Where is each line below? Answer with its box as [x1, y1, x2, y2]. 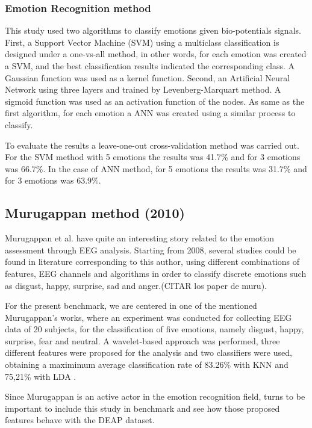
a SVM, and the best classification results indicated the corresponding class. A [5, 60, 295, 72]
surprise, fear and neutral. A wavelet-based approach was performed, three [5, 334, 280, 347]
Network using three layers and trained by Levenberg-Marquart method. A [5, 83, 281, 96]
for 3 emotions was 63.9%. [5, 174, 101, 187]
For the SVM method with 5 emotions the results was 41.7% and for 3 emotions [5, 150, 301, 163]
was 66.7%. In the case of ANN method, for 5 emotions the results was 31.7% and [5, 162, 307, 175]
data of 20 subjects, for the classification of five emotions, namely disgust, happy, [5, 323, 304, 335]
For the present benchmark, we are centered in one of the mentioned [5, 299, 257, 312]
